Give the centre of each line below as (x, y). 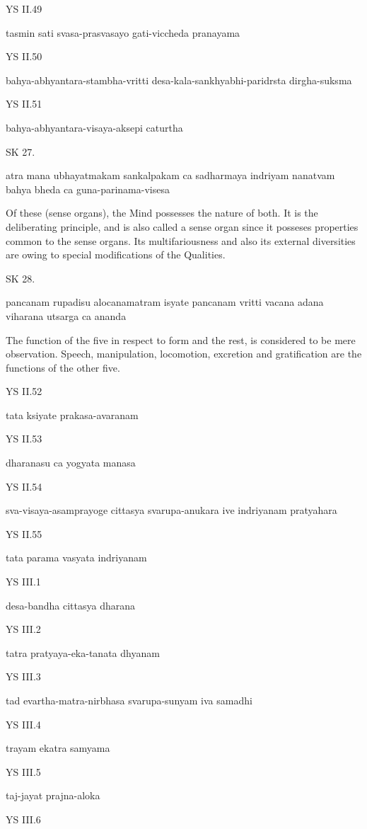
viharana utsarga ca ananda (66, 315)
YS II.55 (24, 533)
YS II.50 (24, 56)
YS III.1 (23, 582)
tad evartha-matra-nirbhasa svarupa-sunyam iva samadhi (129, 700)
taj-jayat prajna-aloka (53, 795)
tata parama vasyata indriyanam (76, 558)
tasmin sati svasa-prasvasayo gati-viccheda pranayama (123, 32)
